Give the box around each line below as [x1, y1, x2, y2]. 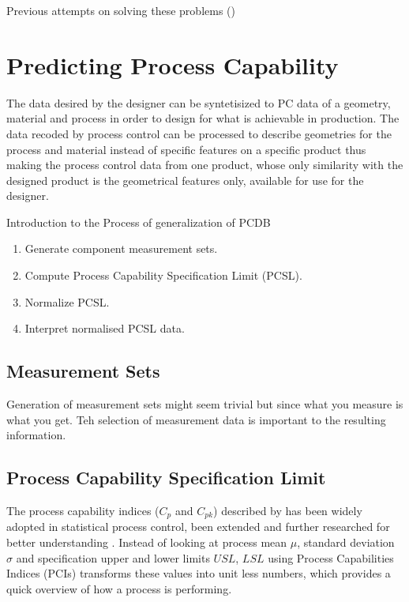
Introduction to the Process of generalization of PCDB [6, 213, 271, 230]
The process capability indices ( [6, 502, 159, 519]
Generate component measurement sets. [24, 240, 218, 257]
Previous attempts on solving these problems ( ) [6, 2, 235, 18]
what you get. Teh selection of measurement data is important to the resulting [6, 411, 386, 427]
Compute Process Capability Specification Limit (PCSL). [24, 267, 302, 284]
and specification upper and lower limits [16, 549, 210, 566]
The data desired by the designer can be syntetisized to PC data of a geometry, [6, 94, 391, 111]
